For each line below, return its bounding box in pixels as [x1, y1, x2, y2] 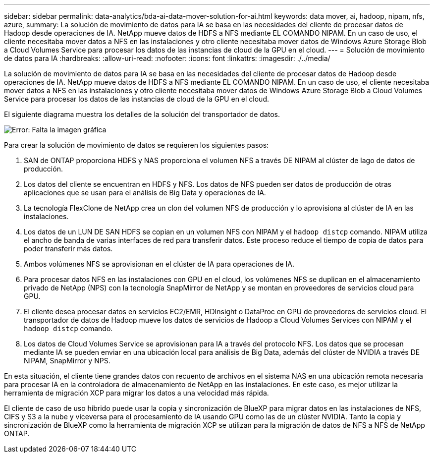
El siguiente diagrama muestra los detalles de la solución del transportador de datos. [4, 110, 280, 118]
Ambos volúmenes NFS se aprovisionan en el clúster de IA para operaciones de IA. [24, 260, 294, 268]
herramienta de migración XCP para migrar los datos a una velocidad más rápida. [4, 389, 269, 397]
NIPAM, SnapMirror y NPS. [24, 356, 110, 365]
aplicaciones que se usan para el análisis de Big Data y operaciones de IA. [24, 188, 266, 197]
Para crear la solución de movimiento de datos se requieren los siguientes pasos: [4, 141, 269, 149]
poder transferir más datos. [24, 244, 113, 253]
